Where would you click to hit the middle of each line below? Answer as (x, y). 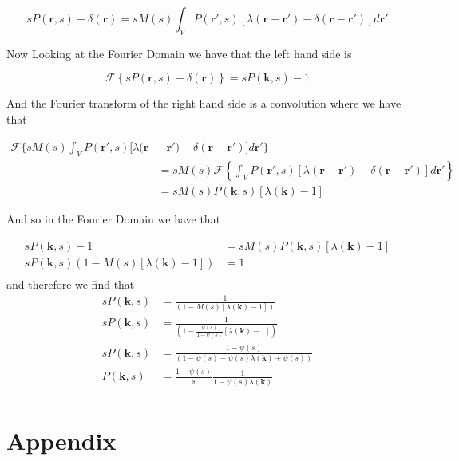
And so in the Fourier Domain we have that (114, 219)
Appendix (61, 440)
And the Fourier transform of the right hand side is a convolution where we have (204, 103)
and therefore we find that (71, 284)
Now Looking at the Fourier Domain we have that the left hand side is (179, 53)
